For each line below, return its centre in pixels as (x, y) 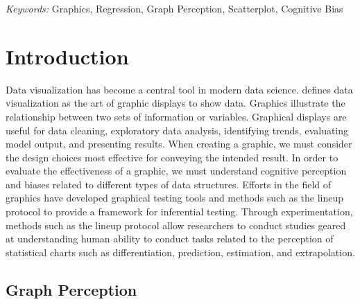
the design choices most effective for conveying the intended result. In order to (172, 157)
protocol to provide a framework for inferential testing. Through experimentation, (179, 212)
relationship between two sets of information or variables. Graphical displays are (176, 116)
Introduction (67, 56)
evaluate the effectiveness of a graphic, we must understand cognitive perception (176, 171)
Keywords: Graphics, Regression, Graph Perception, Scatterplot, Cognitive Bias (174, 8)
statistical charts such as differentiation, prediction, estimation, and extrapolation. (180, 252)
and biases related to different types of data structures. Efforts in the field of (169, 184)
